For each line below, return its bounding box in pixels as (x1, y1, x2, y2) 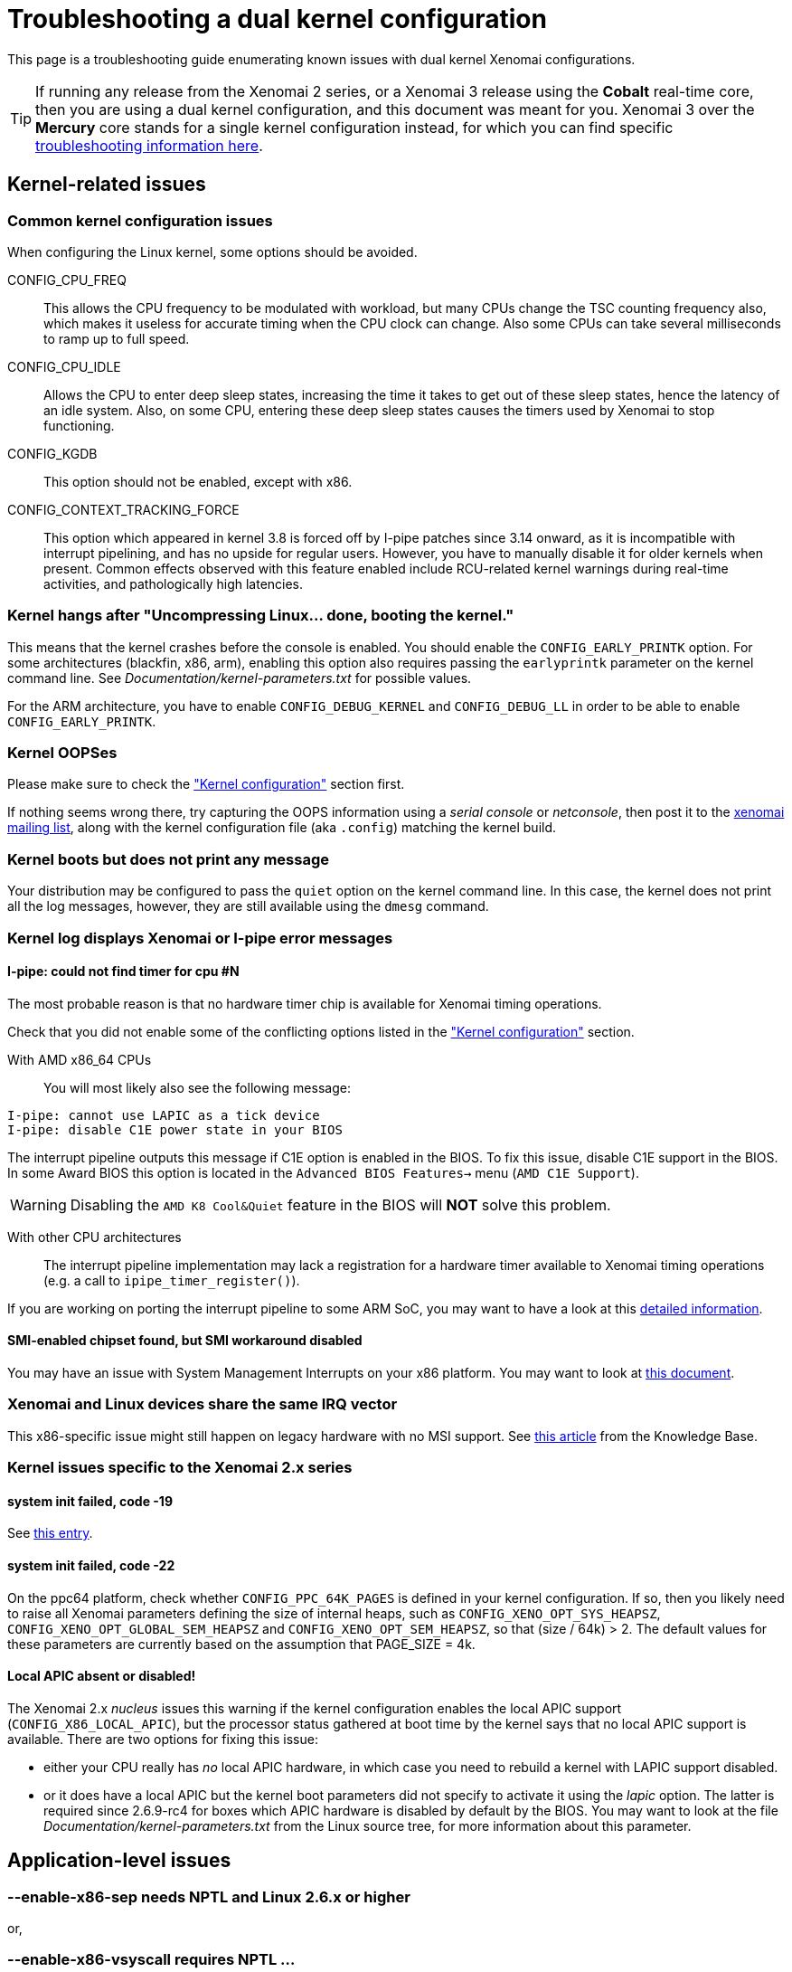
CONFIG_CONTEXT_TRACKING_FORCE (7, 501, 240, 517)
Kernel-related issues (7, 173, 206, 196)
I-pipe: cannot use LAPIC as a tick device (7, 1107, 320, 1123)
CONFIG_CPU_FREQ (7, 271, 127, 288)
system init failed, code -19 (7, 1493, 173, 1509)
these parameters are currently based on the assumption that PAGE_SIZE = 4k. (7, 1635, 476, 1652)
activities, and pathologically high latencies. (43, 575, 304, 592)
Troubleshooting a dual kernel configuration (7, 4, 547, 34)
